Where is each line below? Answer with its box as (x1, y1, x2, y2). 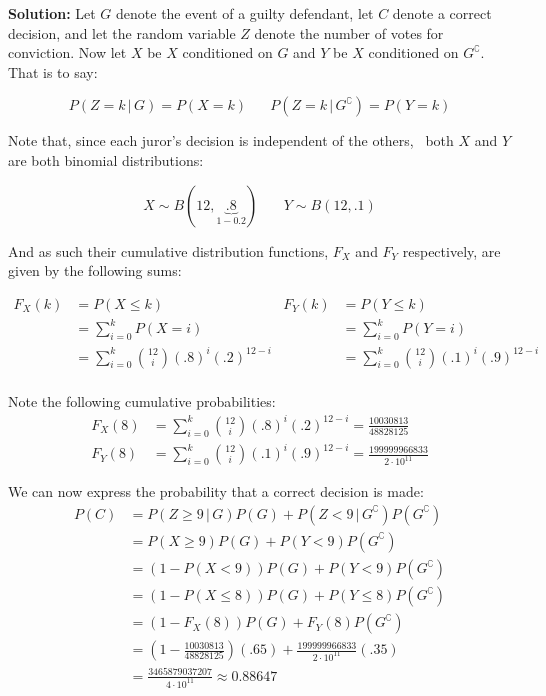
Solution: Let (8, 3, 96, 23)
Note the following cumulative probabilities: (8, 390, 276, 411)
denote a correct (392, 3, 492, 23)
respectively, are (402, 240, 501, 261)
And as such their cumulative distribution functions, (8, 240, 329, 261)
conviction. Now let (8, 42, 127, 63)
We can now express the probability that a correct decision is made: (8, 481, 424, 502)
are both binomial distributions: (8, 149, 204, 170)
